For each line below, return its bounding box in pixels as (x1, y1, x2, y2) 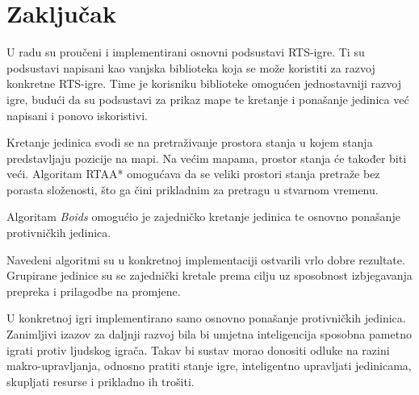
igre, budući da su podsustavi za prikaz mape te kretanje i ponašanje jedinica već (6, 90, 409, 107)
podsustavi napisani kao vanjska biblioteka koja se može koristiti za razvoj (6, 59, 375, 76)
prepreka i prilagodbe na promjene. (6, 282, 181, 299)
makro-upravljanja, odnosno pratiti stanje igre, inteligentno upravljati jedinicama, (6, 357, 412, 374)
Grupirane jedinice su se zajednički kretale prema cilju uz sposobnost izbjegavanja (6, 267, 413, 284)
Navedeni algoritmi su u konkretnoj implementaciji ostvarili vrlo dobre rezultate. (6, 251, 405, 268)
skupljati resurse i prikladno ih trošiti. (6, 372, 195, 389)
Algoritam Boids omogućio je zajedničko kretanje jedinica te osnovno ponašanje (6, 208, 400, 225)
